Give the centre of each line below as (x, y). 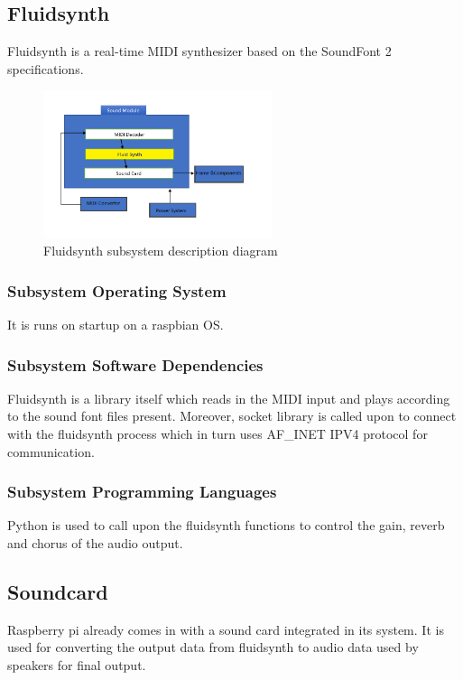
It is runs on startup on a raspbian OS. (116, 325)
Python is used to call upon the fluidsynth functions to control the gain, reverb (226, 525)
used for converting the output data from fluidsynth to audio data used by (213, 647)
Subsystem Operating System (117, 290)
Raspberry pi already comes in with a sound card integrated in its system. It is (226, 629)
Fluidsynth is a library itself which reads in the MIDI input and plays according (229, 398)
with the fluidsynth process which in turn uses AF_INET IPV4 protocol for (218, 434)
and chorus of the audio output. (95, 543)
